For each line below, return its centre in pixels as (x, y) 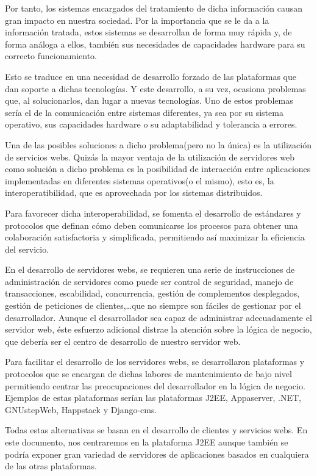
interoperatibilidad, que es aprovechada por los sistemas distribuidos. (134, 193)
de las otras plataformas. (51, 466)
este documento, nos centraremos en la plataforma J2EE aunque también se (147, 442)
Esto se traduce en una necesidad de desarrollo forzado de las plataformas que (151, 76)
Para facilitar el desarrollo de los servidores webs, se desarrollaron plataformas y (155, 362)
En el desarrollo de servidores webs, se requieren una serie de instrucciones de (150, 269)
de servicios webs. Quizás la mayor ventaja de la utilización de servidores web (150, 157)
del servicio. (27, 249)
